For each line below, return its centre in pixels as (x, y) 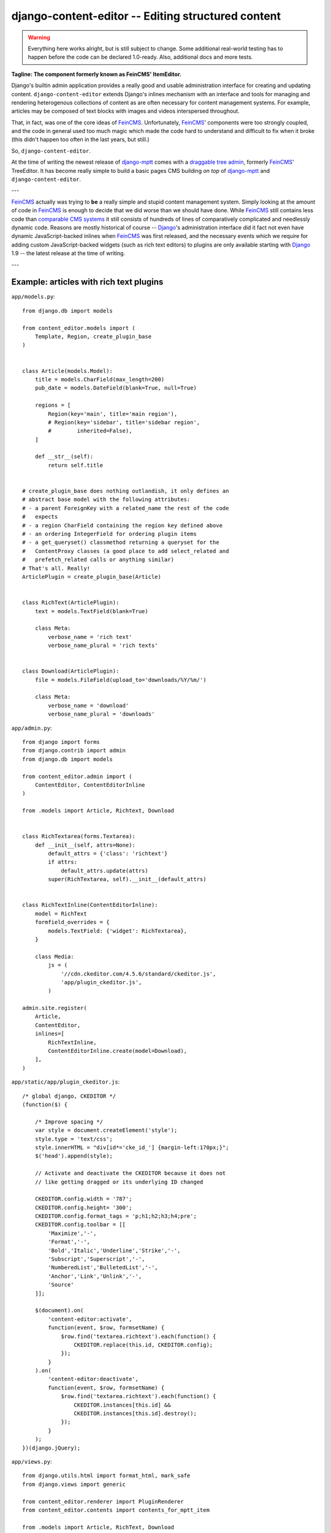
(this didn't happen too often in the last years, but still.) (80, 140)
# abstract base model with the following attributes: (106, 499)
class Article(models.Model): (68, 371)
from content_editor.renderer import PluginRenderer (103, 1501)
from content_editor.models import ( (79, 328)
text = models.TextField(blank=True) (91, 611)
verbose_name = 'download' (89, 705)
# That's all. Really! (56, 568)
